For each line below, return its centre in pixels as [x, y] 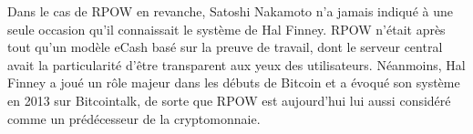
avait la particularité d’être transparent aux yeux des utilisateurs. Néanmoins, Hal [236, 64]
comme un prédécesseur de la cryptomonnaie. [134, 118]
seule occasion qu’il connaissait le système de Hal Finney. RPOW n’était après [226, 29]
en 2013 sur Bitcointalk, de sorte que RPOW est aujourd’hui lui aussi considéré [229, 100]
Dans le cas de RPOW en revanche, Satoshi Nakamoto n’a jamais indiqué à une [230, 11]
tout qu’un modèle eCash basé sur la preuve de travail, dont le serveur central [225, 47]
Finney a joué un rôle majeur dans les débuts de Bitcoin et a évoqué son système [234, 82]
